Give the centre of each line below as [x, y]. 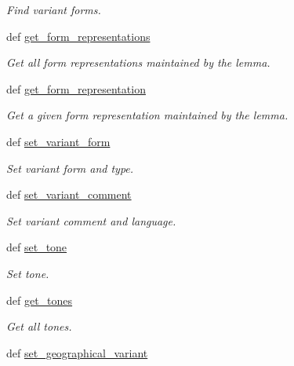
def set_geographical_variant [77, 352]
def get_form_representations [78, 36]
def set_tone [37, 247]
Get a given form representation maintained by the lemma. [147, 115]
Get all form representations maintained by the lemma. [138, 62]
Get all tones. [39, 326]
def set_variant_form [58, 141]
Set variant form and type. [70, 168]
